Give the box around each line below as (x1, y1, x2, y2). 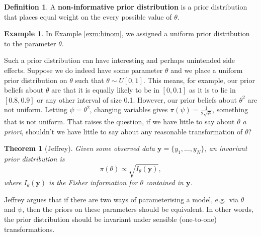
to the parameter (4, 38, 56, 48)
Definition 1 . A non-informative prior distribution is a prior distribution (4, 2, 247, 12)
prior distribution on (4, 74, 67, 85)
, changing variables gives (90, 104, 168, 115)
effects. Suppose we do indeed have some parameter (4, 64, 163, 75)
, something (212, 104, 248, 115)
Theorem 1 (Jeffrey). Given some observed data (4, 143, 155, 153)
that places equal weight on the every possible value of (4, 11, 172, 22)
